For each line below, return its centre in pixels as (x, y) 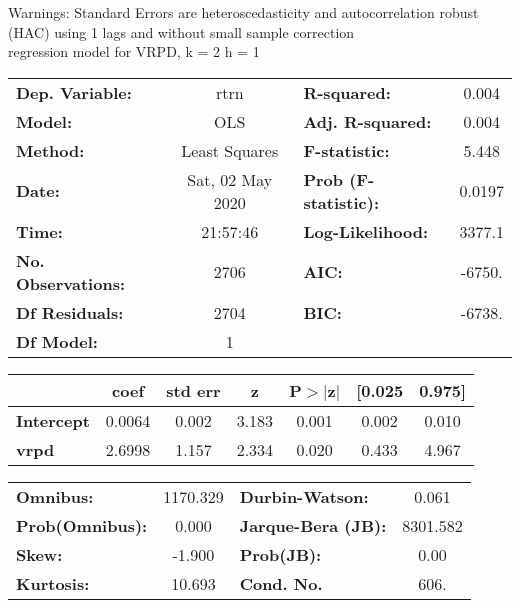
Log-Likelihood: (366, 231)
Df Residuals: (70, 312)
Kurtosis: (53, 583)
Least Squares (230, 150)
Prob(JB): (280, 554)
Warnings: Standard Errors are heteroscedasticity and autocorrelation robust (243, 12)
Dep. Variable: (74, 92)
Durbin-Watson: (304, 496)
